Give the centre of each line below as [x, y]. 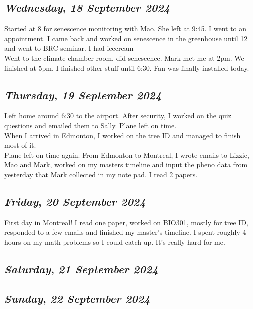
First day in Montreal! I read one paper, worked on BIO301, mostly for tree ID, [126, 222]
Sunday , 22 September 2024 [77, 298]
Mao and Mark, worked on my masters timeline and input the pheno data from [126, 165]
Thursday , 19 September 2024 [83, 94]
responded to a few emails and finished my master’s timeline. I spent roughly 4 [125, 232]
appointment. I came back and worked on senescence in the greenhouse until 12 [126, 38]
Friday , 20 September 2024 [75, 201]
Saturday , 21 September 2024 [81, 269]
